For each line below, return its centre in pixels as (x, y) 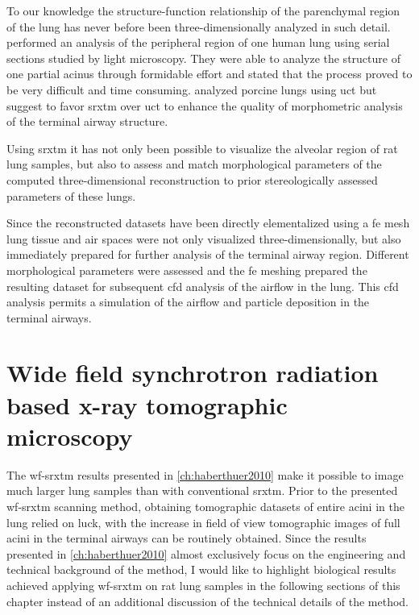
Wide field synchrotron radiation (193, 373)
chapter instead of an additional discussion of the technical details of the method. (207, 601)
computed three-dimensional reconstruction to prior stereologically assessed (192, 179)
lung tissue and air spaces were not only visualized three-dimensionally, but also (204, 238)
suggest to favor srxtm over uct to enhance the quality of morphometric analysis (205, 105)
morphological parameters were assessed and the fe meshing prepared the (187, 270)
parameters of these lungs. (71, 195)
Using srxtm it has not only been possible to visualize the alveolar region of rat (202, 148)
